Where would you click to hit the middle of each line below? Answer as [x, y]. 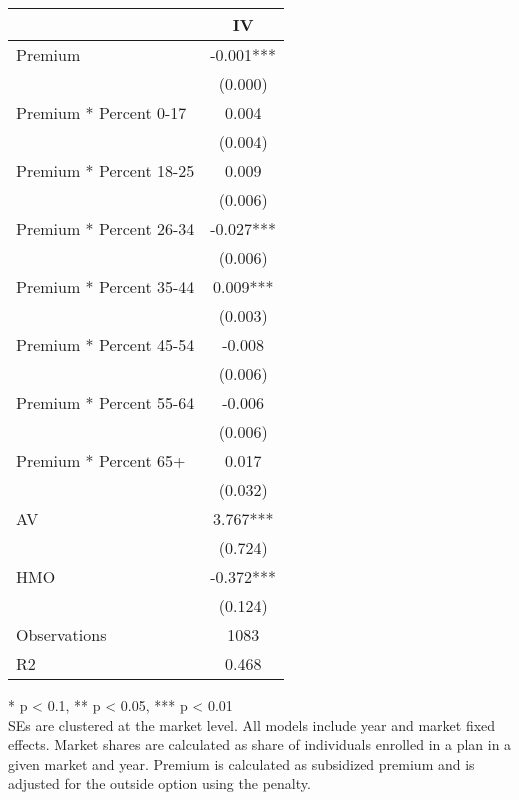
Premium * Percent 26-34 [105, 228]
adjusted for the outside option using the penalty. [159, 783]
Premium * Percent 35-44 [105, 286]
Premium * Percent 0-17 [101, 112]
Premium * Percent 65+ [101, 460]
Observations [61, 634]
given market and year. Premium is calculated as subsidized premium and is [241, 763]
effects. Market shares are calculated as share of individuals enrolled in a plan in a [260, 744]
